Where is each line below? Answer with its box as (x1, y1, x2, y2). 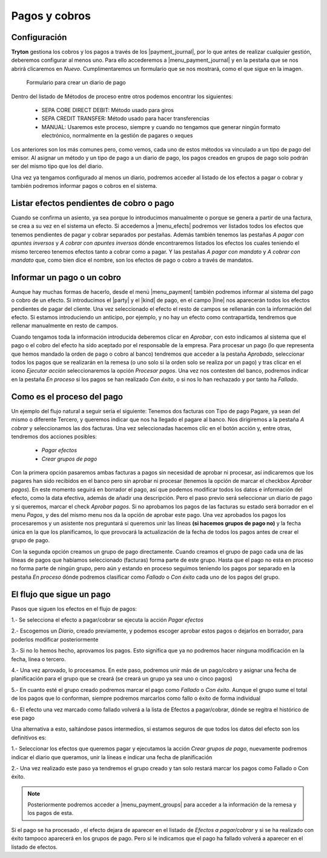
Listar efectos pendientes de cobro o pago (11, 198, 174, 208)
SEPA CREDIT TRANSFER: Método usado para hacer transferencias (41, 115, 210, 122)
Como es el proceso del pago (11, 391, 124, 402)
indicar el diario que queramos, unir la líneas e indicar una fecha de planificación (11, 753, 213, 760)
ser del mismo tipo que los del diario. (11, 162, 104, 170)
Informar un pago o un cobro (11, 272, 121, 282)
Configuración (11, 32, 67, 42)
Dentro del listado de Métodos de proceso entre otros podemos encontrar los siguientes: (11, 93, 233, 100)
